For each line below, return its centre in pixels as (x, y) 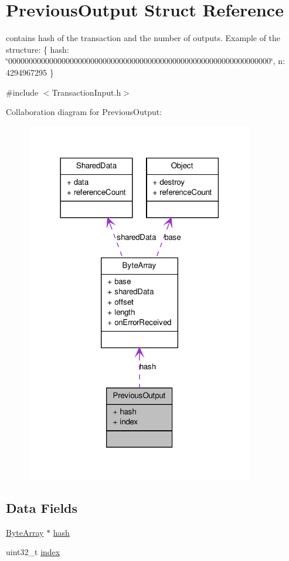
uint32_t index (33, 552)
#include (22, 92)
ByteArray (25, 532)
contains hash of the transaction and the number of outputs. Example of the (143, 38)
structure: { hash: (38, 49)
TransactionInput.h (86, 92)
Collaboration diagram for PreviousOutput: (84, 112)
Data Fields (42, 508)
